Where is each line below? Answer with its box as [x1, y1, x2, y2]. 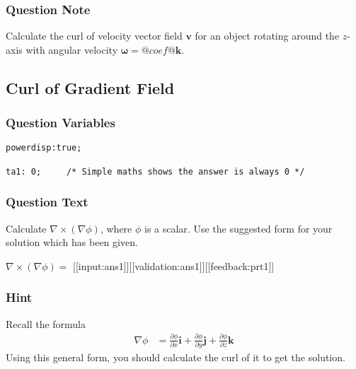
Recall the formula [6, 316, 86, 331]
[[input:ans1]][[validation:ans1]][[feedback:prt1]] [73, 258, 275, 273]
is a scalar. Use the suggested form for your [144, 221, 333, 235]
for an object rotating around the [195, 28, 340, 43]
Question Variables [6, 114, 115, 131]
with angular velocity [25, 42, 118, 57]
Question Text [6, 193, 88, 211]
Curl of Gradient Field [6, 76, 175, 98]
